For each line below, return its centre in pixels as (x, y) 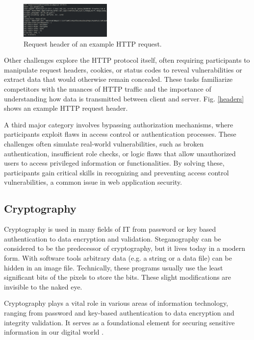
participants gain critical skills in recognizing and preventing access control (116, 172)
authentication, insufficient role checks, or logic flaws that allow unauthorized (120, 153)
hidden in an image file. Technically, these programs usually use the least (114, 267)
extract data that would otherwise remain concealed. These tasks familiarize (118, 79)
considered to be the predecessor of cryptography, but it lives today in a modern (125, 248)
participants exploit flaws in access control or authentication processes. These (120, 134)
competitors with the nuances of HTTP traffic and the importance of (108, 89)
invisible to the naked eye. (43, 286)
